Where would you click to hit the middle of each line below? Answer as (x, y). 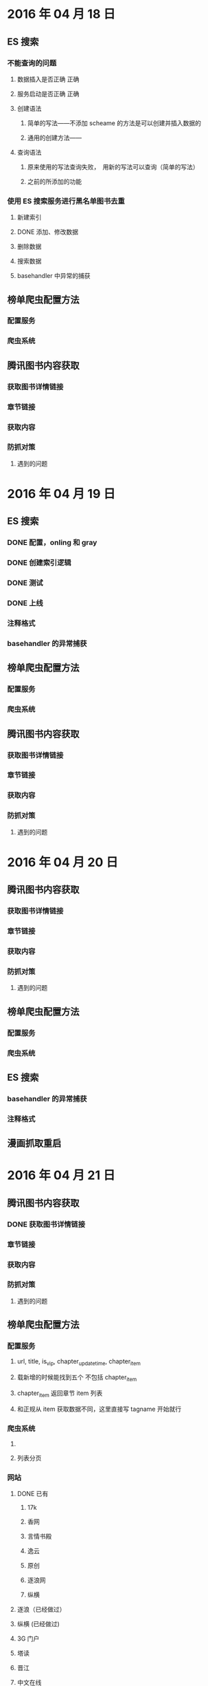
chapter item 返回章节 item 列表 (60, 1394)
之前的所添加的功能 (55, 181)
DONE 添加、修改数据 (48, 232)
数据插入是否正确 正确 (48, 79)
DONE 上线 (25, 603)
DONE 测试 (25, 583)
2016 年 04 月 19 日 (61, 494)
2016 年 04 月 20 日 (63, 862)
